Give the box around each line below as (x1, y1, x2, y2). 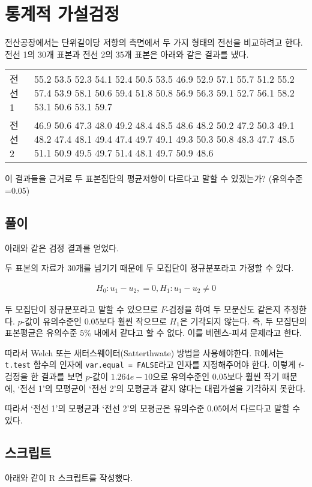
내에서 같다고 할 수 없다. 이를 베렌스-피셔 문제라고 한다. (94, 326, 302, 339)
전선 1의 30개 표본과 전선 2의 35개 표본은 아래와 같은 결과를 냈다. (5, 47, 249, 60)
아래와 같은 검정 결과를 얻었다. (5, 241, 119, 254)
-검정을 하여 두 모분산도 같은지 (166, 302, 281, 315)
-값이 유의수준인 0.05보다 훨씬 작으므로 (22, 314, 167, 327)
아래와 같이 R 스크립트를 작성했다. (5, 471, 133, 483)
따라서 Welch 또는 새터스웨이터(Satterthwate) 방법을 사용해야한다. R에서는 (5, 346, 284, 359)
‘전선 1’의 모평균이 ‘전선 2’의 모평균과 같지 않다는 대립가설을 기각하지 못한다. (17, 381, 305, 394)
